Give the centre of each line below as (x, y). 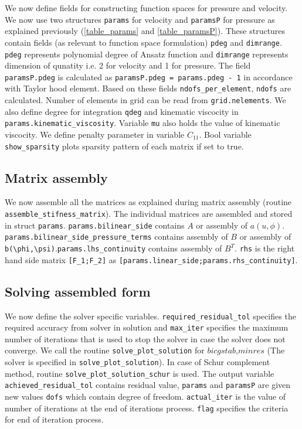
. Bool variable (225, 135)
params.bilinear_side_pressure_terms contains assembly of (116, 236)
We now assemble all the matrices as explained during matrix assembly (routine (148, 202)
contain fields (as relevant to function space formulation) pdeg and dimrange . (143, 42)
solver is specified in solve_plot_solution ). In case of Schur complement (138, 362)
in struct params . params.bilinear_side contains (95, 225)
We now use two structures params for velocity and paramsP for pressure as (140, 19)
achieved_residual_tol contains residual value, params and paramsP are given (148, 385)
